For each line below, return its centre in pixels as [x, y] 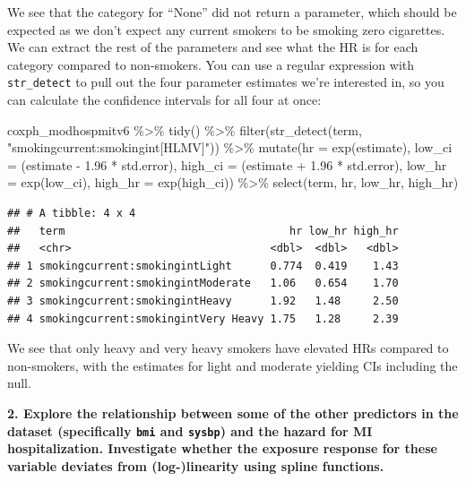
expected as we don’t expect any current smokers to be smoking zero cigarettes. [226, 29]
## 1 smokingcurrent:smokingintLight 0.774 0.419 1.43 [203, 266]
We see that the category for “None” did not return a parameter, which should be [232, 12]
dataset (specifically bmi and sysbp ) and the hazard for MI [190, 430]
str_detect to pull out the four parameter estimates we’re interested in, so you [226, 82]
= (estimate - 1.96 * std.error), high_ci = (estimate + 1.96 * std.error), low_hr [227, 164]
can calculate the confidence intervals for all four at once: [164, 100]
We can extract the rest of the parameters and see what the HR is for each [213, 47]
